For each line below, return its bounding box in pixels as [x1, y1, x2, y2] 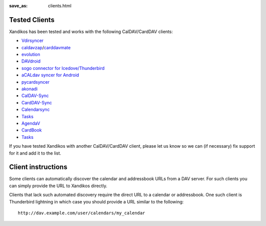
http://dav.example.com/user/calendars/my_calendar [18, 210, 145, 216]
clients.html [48, 3, 71, 8]
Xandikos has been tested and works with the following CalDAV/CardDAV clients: [9, 29, 173, 34]
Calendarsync [21, 106, 50, 113]
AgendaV [21, 120, 40, 126]
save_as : [9, 3, 28, 8]
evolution [21, 52, 40, 58]
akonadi [21, 86, 38, 92]
